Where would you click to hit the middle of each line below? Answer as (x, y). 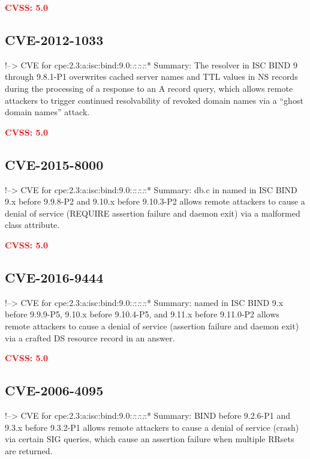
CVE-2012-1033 (54, 39)
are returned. (29, 450)
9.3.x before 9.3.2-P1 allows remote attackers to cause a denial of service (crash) (152, 427)
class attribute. (32, 225)
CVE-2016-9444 (54, 277)
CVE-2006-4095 (54, 390)
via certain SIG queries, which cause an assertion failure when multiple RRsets (150, 439)
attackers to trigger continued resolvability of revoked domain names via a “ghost (154, 100)
